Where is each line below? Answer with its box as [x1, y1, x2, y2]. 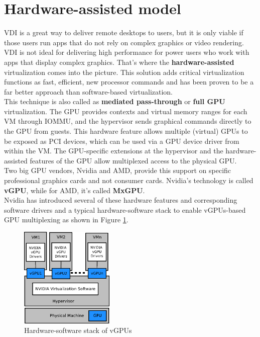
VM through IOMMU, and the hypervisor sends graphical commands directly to [4, 116, 251, 126]
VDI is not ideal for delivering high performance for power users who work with [4, 47, 249, 57]
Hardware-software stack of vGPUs [24, 325, 132, 335]
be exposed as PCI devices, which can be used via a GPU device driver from [4, 135, 239, 146]
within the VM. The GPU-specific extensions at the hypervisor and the [4, 145, 223, 156]
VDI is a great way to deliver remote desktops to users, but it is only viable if [4, 27, 243, 38]
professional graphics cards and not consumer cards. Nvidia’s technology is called [4, 175, 253, 186]
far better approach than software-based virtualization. [4, 86, 173, 97]
